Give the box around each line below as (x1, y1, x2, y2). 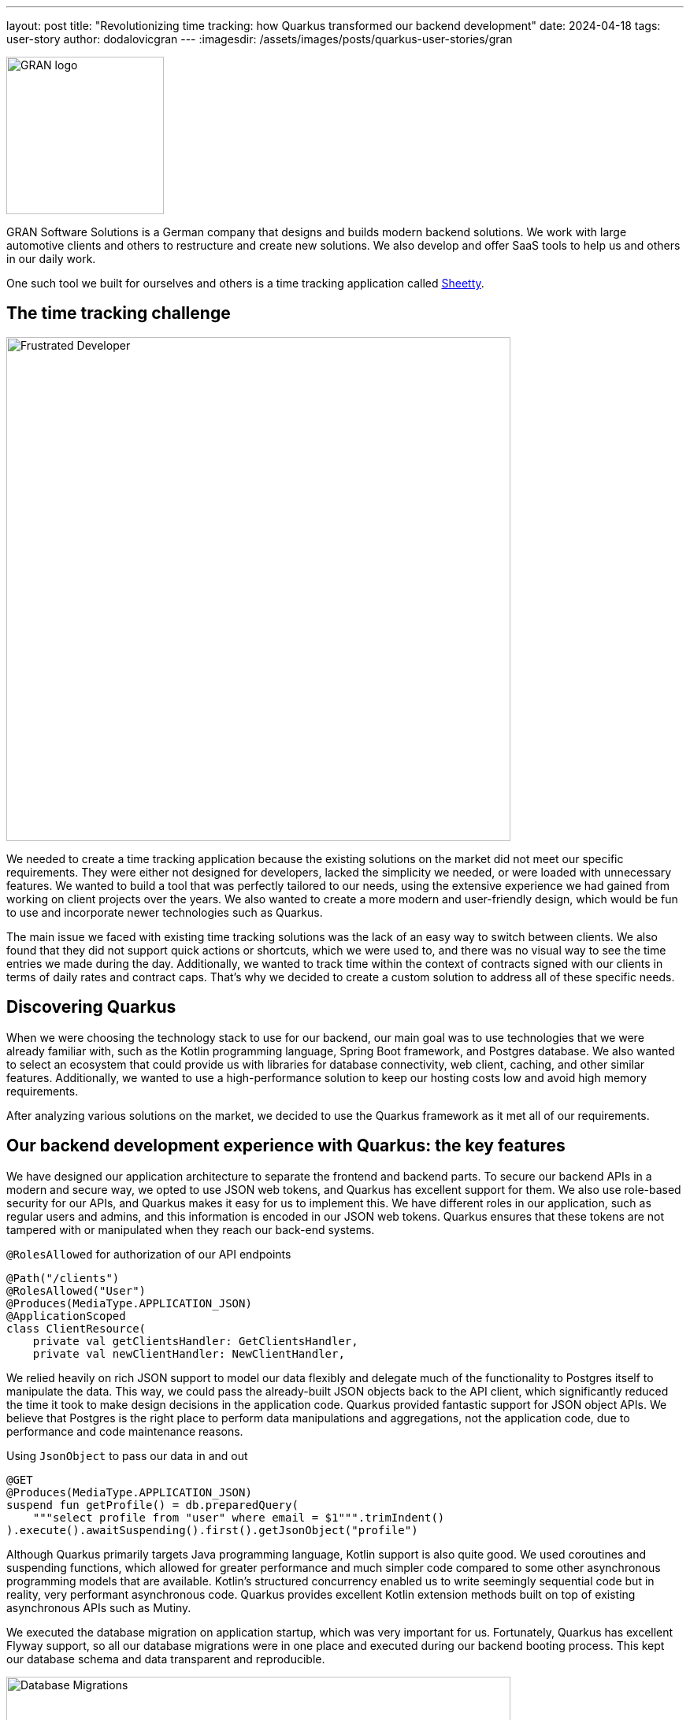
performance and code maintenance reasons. (6, 1424, 243, 1438)
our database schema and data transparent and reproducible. (6, 1651, 325, 1666)
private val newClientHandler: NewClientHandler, (32, 1347, 345, 1360)
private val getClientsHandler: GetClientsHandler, (32, 1334, 358, 1347)
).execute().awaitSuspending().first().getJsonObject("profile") (6, 1523, 418, 1537)
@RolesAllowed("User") (6, 1284, 147, 1297)
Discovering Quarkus (6, 997, 176, 1018)
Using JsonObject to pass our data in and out (6, 1448, 248, 1462)
